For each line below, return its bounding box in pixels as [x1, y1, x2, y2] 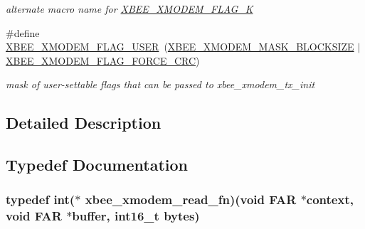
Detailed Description [6, 112, 162, 134]
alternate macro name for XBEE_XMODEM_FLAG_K [6, 1, 253, 16]
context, [306, 191, 354, 208]
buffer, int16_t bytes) [72, 207, 200, 225]
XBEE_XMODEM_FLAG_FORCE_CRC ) [6, 53, 200, 68]
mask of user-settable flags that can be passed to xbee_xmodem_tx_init [6, 77, 315, 92]
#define [6, 25, 40, 40]
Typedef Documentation [6, 154, 188, 176]
